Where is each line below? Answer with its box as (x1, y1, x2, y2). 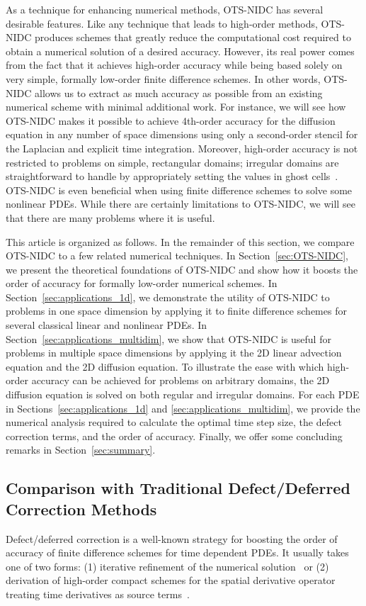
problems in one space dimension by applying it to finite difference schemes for (6, 303, 347, 318)
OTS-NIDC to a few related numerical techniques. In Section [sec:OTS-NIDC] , (6, 248, 349, 263)
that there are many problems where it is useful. (6, 210, 215, 225)
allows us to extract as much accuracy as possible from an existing (35, 85, 323, 100)
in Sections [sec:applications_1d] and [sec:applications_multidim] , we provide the (6, 400, 360, 415)
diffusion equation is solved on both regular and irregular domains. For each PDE (6, 387, 360, 402)
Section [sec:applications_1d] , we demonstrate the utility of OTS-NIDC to (6, 289, 330, 304)
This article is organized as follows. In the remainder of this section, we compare (6, 234, 355, 249)
